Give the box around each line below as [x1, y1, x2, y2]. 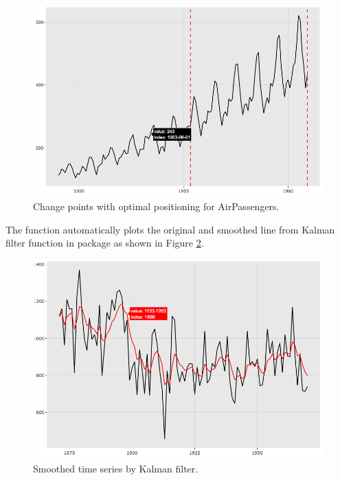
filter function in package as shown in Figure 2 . [5, 236, 204, 250]
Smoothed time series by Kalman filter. [33, 461, 199, 475]
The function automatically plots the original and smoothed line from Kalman [5, 222, 335, 236]
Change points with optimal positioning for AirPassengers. [33, 198, 280, 213]
